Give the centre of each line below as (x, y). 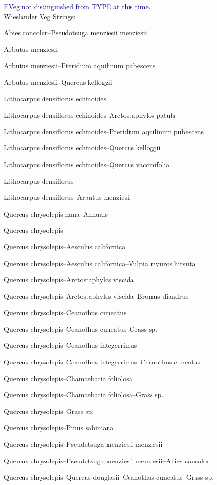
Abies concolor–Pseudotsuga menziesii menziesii (76, 33)
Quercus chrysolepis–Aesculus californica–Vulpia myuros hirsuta (100, 263)
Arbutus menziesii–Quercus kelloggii (58, 82)
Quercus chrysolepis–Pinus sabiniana (59, 427)
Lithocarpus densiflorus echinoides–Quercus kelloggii (82, 148)
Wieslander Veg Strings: (40, 16)
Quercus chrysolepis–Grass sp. (49, 411)
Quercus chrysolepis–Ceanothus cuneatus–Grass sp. (81, 328)
